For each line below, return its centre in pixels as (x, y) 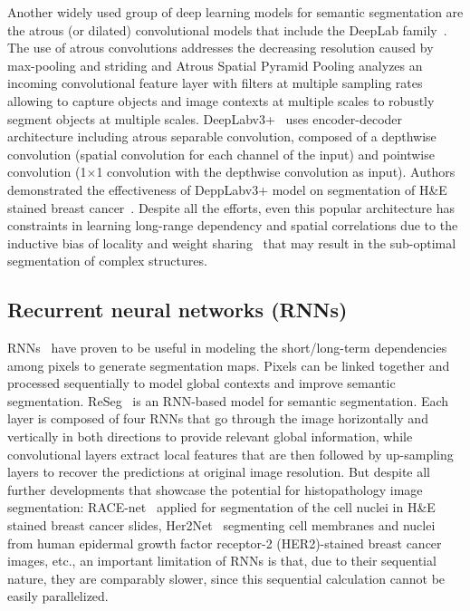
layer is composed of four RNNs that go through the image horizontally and (218, 418)
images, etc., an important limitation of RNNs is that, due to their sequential (222, 561)
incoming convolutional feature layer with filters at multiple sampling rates (215, 83)
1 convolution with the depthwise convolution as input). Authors (276, 172)
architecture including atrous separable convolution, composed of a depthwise (222, 136)
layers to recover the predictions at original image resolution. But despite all (219, 472)
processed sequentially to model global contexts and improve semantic (201, 383)
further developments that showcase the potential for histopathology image (215, 489)
